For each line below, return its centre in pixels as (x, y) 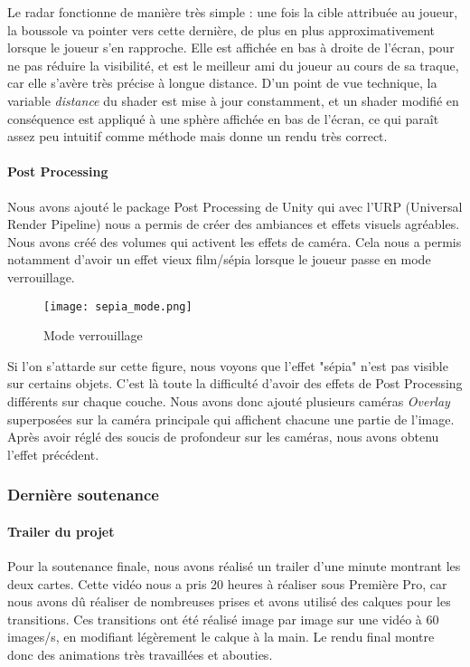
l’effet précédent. (53, 454)
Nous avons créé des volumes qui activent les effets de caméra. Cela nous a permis (235, 241)
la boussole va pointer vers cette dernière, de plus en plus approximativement (221, 29)
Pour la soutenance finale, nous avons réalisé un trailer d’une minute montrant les (234, 565)
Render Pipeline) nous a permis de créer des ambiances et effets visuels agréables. (234, 224)
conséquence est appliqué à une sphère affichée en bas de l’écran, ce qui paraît (223, 118)
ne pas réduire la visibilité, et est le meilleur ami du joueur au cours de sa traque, (233, 65)
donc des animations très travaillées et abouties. (140, 654)
